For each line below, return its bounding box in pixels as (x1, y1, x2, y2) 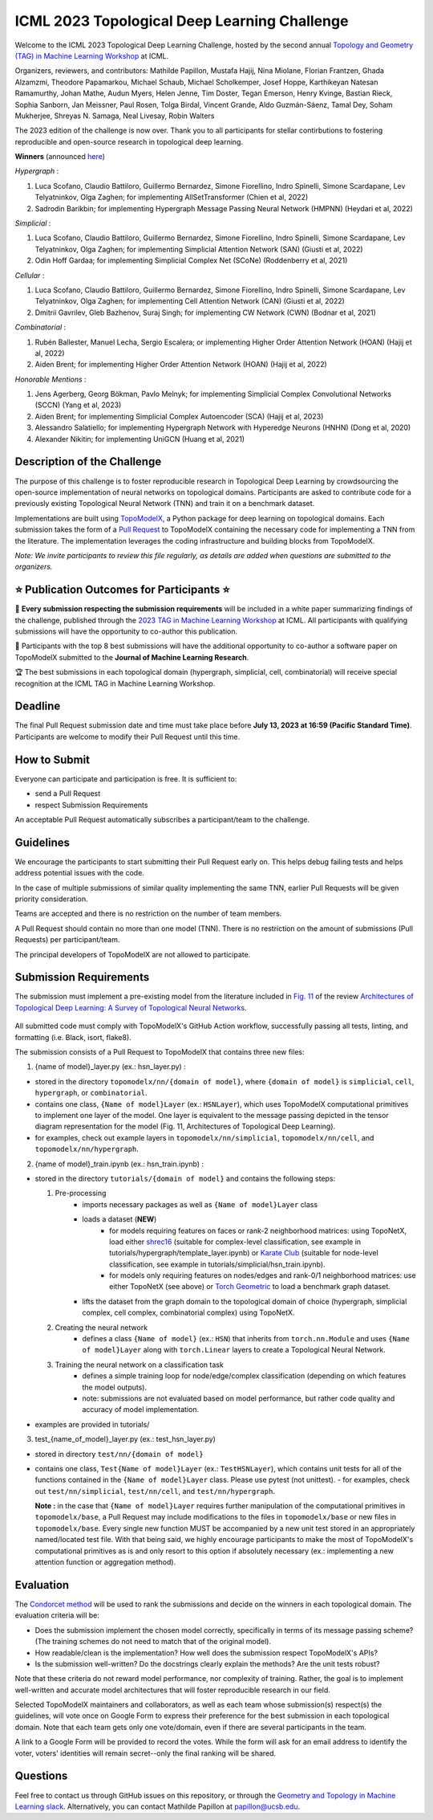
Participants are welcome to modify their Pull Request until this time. (14, 732, 241, 741)
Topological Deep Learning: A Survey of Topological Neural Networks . (14, 1002, 248, 1012)
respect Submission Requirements (34, 800, 148, 810)
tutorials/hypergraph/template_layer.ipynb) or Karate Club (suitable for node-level (109, 1248, 378, 1258)
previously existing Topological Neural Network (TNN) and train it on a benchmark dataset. (14, 499, 315, 508)
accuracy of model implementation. (82, 1405, 200, 1414)
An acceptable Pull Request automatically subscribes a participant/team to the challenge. (14, 814, 310, 824)
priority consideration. (14, 894, 88, 904)
